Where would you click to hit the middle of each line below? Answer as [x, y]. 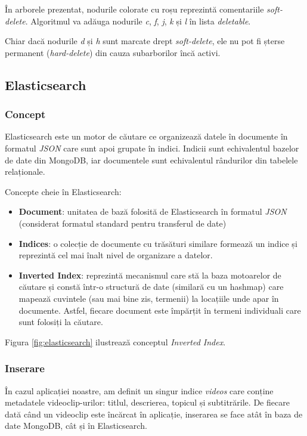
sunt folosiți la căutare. [61, 322]
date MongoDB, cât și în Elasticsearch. [76, 426]
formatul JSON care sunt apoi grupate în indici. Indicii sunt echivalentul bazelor [152, 148]
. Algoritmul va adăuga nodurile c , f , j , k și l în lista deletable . [138, 21]
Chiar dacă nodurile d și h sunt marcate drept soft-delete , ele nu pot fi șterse [145, 41]
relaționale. [25, 171]
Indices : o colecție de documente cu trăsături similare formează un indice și [158, 243]
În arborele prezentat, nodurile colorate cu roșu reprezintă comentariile [134, 9]
